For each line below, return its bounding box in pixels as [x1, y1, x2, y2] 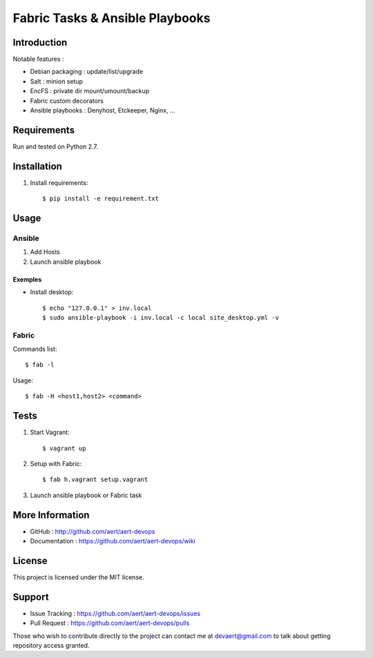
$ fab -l [25, 361, 55, 369]
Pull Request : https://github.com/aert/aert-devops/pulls [30, 619, 190, 628]
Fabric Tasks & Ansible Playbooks [12, 10, 211, 26]
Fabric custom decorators [30, 97, 104, 105]
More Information [12, 509, 90, 521]
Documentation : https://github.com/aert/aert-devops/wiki [30, 537, 196, 545]
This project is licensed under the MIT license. [12, 573, 144, 581]
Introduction [12, 37, 68, 48]
